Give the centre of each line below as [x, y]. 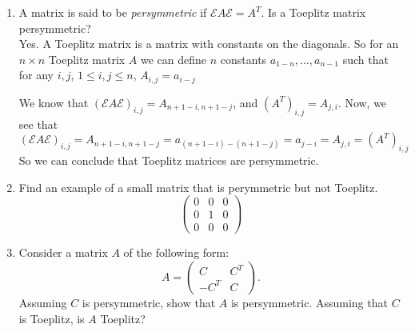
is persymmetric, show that [149, 302]
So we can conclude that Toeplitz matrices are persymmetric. [169, 160]
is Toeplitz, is [52, 318]
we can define [174, 59]
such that [365, 59]
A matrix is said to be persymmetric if [113, 12]
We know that [54, 102]
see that [38, 124]
